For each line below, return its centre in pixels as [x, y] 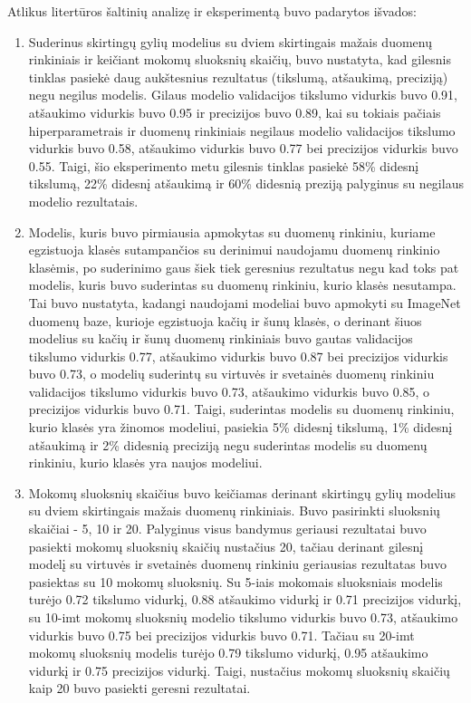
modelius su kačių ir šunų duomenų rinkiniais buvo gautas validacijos [221, 338]
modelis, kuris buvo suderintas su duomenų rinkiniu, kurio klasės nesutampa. [242, 285]
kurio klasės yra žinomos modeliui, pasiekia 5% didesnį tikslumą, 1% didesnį [240, 427]
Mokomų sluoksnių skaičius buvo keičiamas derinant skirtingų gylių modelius [242, 492]
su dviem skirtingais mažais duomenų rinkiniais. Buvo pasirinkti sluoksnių [234, 510]
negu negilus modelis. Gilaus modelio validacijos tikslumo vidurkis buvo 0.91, [243, 95]
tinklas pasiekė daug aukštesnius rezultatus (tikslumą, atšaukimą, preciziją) [238, 77]
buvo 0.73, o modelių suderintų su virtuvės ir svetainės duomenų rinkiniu [231, 374]
